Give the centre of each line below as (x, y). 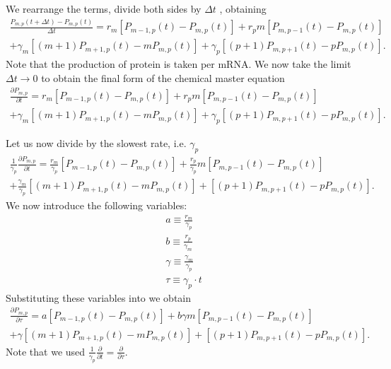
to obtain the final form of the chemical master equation (163, 77)
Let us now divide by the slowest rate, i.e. (96, 142)
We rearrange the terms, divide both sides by (104, 8)
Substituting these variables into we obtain (99, 297)
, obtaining (243, 8)
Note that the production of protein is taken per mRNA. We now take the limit (179, 64)
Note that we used (46, 351)
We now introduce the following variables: (97, 205)
